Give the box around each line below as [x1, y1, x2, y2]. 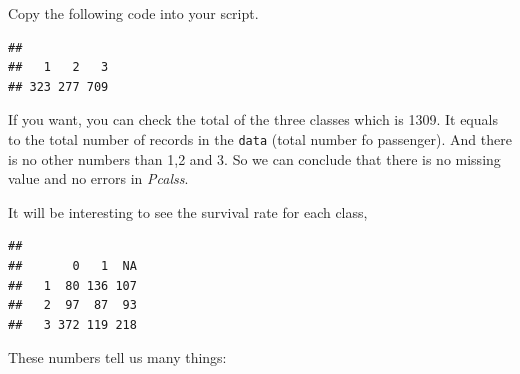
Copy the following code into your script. [8, 3, 259, 23]
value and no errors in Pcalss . [8, 168, 189, 189]
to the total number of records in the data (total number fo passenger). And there [8, 128, 512, 149]
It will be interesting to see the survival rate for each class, [8, 201, 368, 222]
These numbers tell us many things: [8, 347, 227, 368]
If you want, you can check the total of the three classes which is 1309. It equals [8, 109, 498, 130]
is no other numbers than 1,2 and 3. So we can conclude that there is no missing [8, 148, 501, 169]
